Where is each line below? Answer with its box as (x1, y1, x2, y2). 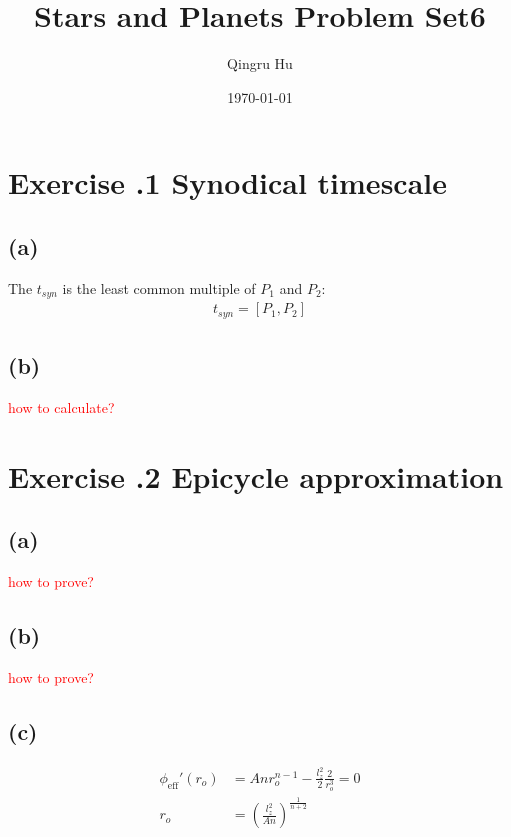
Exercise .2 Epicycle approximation (8, 455, 504, 496)
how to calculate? (8, 396, 115, 417)
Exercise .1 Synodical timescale (8, 162, 447, 203)
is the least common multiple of (62, 277, 256, 298)
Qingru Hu (227, 53, 293, 74)
